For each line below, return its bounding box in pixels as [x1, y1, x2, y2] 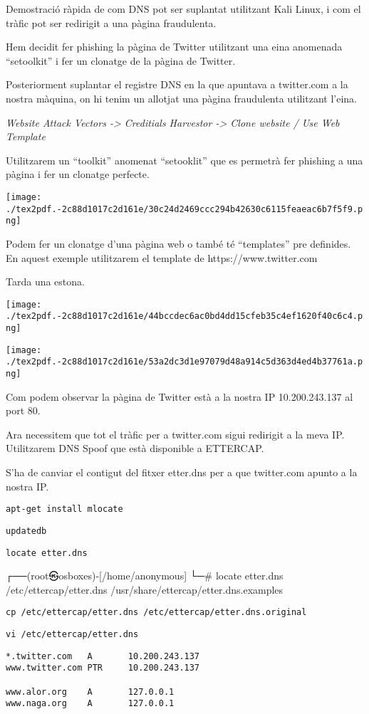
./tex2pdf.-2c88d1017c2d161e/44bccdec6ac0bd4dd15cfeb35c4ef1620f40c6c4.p [6, 311, 363, 322]
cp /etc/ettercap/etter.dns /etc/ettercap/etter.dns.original [6, 607, 307, 618]
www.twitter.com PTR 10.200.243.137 [6, 663, 200, 673]
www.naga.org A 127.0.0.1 [6, 698, 175, 709]
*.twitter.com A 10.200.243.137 [6, 651, 200, 661]
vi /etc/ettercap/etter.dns [6, 629, 139, 639]
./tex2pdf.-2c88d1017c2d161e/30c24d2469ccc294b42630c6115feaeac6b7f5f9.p [6, 204, 363, 214]
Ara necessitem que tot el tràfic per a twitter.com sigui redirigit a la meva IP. [6, 426, 345, 441]
